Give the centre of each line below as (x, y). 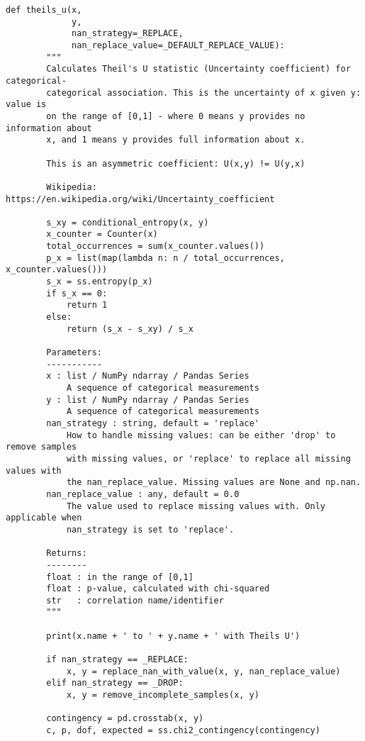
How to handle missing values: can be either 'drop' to (201, 435)
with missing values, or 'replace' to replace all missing (208, 458)
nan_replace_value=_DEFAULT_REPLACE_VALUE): (178, 45)
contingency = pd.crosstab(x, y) (125, 719)
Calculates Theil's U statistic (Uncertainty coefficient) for (198, 69)
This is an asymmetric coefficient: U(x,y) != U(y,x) (176, 163)
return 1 (87, 305)
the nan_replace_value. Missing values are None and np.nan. (214, 483)
